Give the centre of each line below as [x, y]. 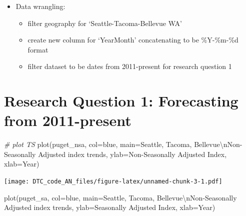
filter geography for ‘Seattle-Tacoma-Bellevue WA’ [105, 23]
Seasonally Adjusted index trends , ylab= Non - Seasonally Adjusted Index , [115, 154]
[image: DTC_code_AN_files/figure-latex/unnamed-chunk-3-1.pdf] [113, 182]
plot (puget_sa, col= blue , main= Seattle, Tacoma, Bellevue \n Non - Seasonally [120, 197]
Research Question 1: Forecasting [121, 101]
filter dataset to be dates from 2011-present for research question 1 [130, 66]
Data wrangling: [40, 6]
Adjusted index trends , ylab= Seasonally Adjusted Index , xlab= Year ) [110, 207]
